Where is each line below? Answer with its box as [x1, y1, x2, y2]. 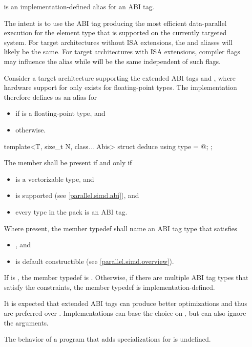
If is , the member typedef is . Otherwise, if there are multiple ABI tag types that [4, 272, 249, 282]
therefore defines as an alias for [4, 91, 97, 102]
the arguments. [4, 317, 49, 327]
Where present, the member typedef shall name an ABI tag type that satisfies [4, 223, 237, 233]
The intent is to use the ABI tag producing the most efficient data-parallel [4, 18, 227, 28]
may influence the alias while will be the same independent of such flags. [4, 56, 221, 66]
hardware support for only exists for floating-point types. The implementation [4, 82, 237, 92]
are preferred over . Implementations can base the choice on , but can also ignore [4, 308, 246, 318]
